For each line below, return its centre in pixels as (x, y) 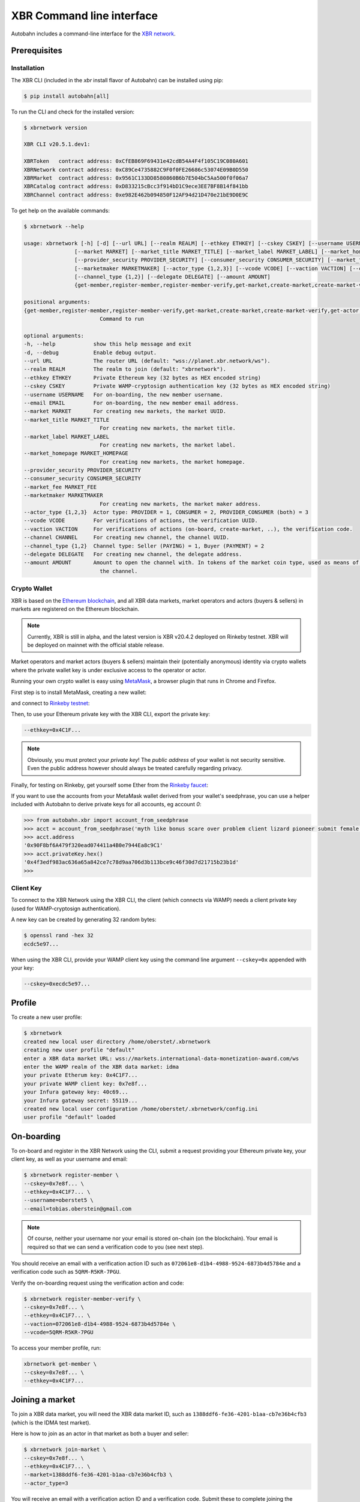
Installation (28, 68)
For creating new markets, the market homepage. (172, 462)
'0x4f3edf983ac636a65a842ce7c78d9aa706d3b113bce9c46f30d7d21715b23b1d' (131, 862)
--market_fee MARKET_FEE (60, 487)
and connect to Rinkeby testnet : (50, 704)
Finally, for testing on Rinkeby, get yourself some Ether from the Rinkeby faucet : (109, 785)
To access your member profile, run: (56, 1348)
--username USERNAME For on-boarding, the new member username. (123, 394)
